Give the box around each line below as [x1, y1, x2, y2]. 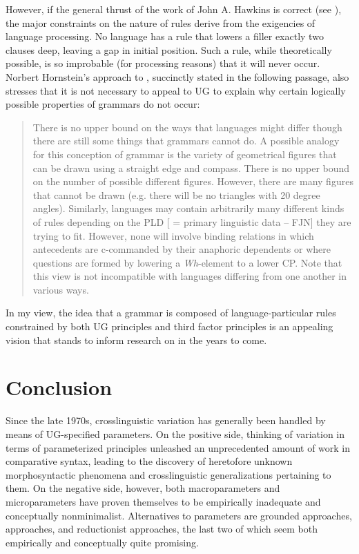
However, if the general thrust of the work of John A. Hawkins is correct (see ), [6, 2, 342, 16]
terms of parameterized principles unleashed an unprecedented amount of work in [6, 440, 351, 455]
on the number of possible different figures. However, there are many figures [32, 174, 353, 189]
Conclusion [6, 373, 113, 401]
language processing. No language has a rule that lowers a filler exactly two [6, 29, 324, 44]
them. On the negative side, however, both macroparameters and [6, 481, 280, 495]
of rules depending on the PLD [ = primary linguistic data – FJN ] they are [32, 214, 351, 229]
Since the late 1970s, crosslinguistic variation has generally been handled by [6, 413, 326, 428]
